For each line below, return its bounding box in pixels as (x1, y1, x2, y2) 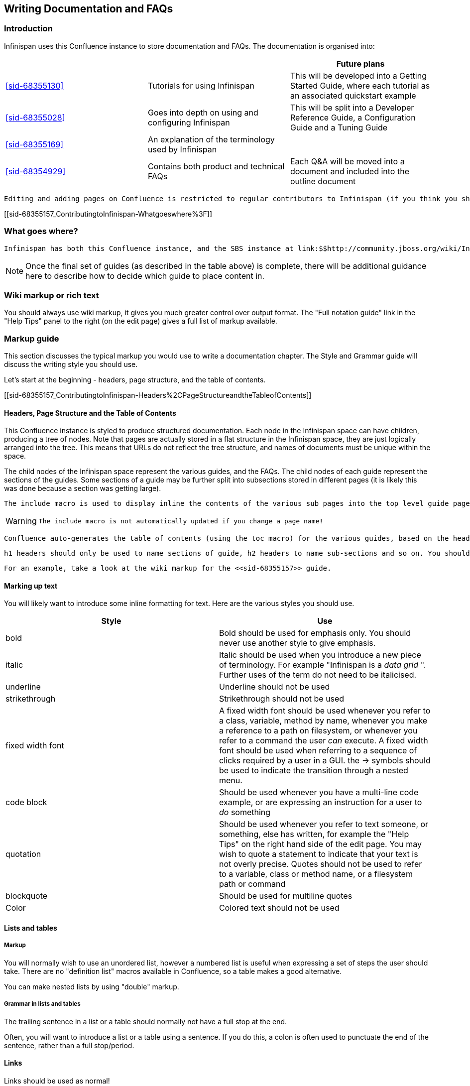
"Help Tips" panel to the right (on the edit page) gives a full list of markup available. (4, 317, 277, 326)
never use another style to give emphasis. (219, 638, 376, 648)
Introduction (4, 23, 53, 34)
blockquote (5, 891, 48, 901)
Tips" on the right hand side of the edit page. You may (219, 839, 422, 849)
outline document (290, 176, 356, 186)
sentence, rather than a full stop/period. (4, 1041, 134, 1050)
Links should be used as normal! (4, 1076, 110, 1085)
